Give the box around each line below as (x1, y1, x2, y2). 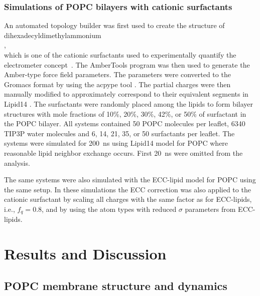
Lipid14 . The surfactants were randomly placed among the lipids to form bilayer (4, 98, 253, 109)
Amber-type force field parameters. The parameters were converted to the (4, 69, 231, 80)
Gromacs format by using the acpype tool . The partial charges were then (4, 79, 231, 89)
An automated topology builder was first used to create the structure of (4, 20, 225, 31)
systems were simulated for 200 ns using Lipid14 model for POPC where (4, 138, 228, 148)
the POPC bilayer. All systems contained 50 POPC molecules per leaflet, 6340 (4, 118, 245, 129)
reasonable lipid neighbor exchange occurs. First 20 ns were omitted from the (4, 147, 243, 158)
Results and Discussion (4, 243, 167, 264)
